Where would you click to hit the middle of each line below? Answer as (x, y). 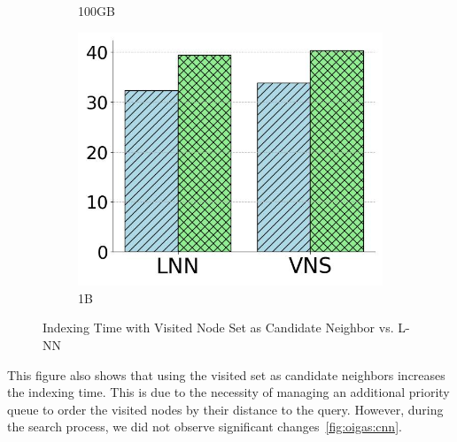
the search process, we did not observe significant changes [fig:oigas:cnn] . (205, 427)
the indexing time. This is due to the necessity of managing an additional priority (228, 392)
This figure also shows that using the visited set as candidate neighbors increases (226, 374)
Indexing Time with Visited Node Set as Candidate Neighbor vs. (218, 328)
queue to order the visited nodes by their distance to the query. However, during (225, 409)
